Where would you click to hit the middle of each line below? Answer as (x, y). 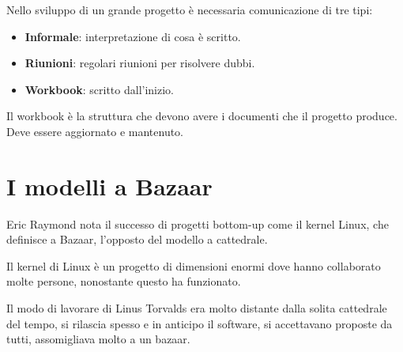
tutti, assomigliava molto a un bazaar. (98, 339)
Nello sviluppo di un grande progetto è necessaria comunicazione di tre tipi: (190, 9)
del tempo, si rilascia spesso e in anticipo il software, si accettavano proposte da (200, 323)
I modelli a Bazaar (109, 185)
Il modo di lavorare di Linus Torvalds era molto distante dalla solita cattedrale (197, 308)
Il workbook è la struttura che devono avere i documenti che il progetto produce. (202, 116)
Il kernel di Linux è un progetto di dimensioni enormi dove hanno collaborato (194, 265)
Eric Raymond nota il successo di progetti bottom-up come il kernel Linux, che (198, 223)
